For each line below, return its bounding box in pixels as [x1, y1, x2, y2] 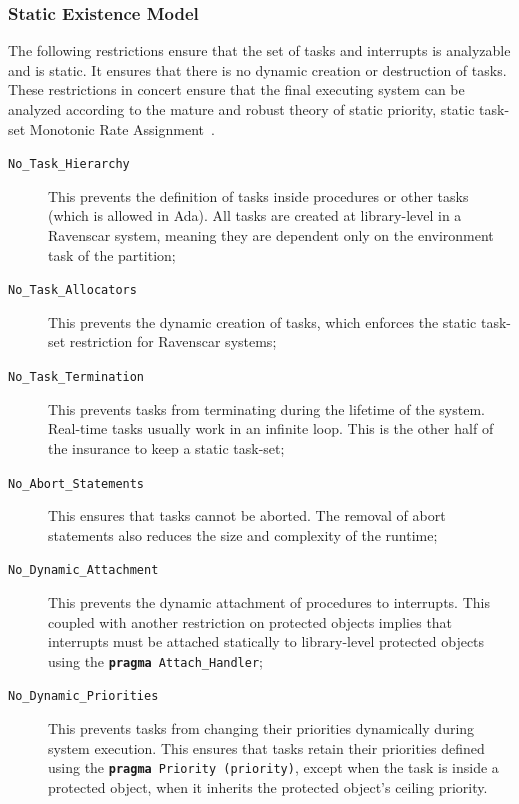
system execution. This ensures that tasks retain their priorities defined [48, 737, 485, 758]
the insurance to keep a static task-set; [48, 437, 285, 458]
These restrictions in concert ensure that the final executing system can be [8, 79, 465, 100]
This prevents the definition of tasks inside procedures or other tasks [48, 185, 469, 206]
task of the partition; [48, 244, 176, 265]
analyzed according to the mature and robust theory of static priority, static [8, 99, 475, 119]
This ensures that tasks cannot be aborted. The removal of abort [48, 505, 446, 526]
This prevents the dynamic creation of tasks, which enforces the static [48, 311, 477, 332]
